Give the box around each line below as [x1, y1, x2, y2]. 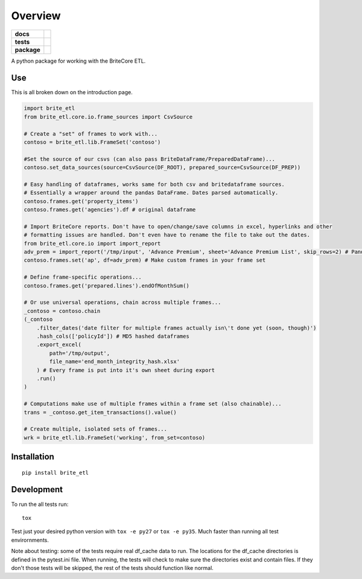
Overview [11, 9, 61, 22]
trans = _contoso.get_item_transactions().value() [24, 409, 177, 416]
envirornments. [11, 536, 49, 543]
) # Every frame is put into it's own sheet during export [36, 367, 215, 373]
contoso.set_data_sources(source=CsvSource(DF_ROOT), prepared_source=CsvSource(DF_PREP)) [24, 164, 301, 171]
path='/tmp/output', [49, 350, 110, 356]
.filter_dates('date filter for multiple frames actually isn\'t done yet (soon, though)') [36, 324, 317, 331]
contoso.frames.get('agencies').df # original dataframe [24, 206, 196, 214]
